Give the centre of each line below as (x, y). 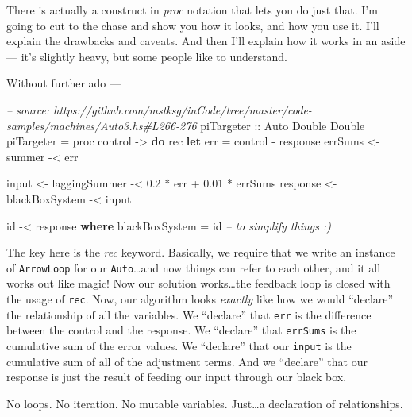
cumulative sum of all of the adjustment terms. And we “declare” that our (187, 361)
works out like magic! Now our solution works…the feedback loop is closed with (198, 283)
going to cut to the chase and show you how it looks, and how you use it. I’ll (193, 25)
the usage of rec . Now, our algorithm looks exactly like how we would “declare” (200, 298)
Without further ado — (64, 83)
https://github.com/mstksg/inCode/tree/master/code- (183, 109)
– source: (28, 109)
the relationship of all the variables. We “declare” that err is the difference (189, 314)
